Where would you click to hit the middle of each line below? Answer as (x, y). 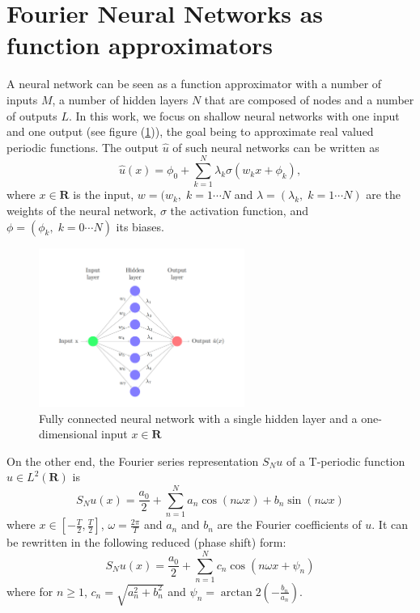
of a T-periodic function (346, 461)
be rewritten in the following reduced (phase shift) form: (146, 542)
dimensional (68, 434)
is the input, (104, 194)
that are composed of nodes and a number (309, 99)
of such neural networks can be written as (276, 147)
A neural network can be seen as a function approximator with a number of (194, 84)
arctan (236, 592)
